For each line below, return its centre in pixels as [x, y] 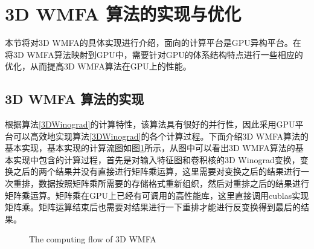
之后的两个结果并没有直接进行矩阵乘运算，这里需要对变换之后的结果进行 [157, 171]
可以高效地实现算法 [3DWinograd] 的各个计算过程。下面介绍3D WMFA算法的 [161, 136]
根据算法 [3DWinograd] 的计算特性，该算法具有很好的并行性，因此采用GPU [150, 124]
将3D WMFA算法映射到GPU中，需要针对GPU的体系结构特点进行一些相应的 [154, 54]
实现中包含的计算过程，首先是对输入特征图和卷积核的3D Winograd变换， [156, 159]
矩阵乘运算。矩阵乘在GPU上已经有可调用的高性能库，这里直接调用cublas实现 [157, 195]
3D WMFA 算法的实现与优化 [123, 14]
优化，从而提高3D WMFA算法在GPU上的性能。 [98, 66]
